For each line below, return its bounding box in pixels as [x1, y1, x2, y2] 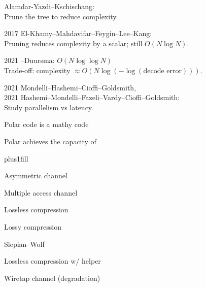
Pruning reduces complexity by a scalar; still [4, 38, 143, 48]
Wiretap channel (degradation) [4, 272, 100, 283]
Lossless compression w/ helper [4, 256, 101, 266]
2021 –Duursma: [4, 55, 55, 66]
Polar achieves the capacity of [4, 136, 96, 146]
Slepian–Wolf [4, 238, 45, 249]
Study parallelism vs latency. [4, 102, 93, 112]
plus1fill [4, 153, 28, 164]
